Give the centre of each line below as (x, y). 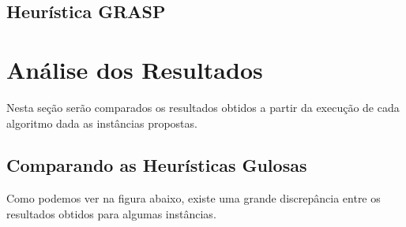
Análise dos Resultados (135, 69)
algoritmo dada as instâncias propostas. (102, 123)
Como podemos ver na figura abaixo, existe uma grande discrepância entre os (194, 198)
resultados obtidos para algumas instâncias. (111, 213)
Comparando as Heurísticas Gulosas (157, 165)
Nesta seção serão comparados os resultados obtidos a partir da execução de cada (203, 107)
